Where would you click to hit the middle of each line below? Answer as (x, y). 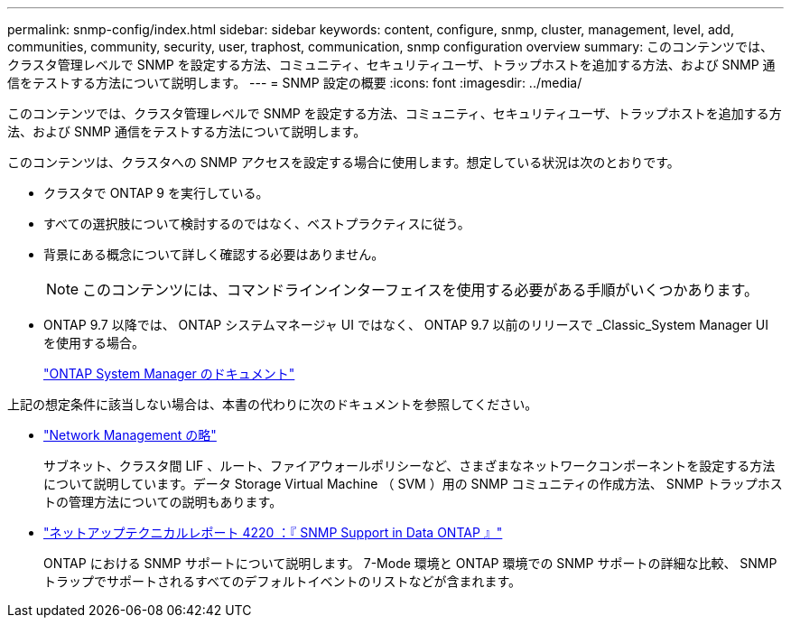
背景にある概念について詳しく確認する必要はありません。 (214, 254)
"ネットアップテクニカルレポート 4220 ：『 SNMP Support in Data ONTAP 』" (273, 532)
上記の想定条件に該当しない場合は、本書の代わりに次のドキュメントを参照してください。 (273, 404)
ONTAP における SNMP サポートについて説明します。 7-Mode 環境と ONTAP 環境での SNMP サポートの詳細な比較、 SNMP (410, 563)
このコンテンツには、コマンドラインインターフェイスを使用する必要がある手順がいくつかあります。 (421, 290)
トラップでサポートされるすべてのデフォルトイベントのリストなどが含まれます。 (283, 581)
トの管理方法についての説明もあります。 (163, 502)
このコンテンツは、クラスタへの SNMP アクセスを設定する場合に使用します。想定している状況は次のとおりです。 (344, 162)
